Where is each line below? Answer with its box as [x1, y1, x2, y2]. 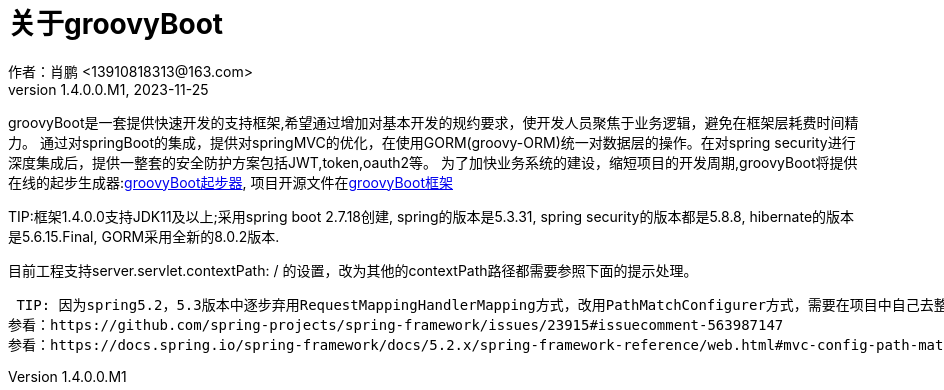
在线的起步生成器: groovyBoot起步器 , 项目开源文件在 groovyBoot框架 [8, 173, 453, 191]
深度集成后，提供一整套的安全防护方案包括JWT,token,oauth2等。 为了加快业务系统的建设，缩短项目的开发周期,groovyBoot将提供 [8, 153, 858, 171]
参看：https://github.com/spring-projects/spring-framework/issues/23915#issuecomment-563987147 [8, 316, 784, 333]
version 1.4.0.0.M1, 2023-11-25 [8, 80, 209, 98]
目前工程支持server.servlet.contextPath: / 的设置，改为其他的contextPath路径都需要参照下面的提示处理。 [8, 261, 698, 279]
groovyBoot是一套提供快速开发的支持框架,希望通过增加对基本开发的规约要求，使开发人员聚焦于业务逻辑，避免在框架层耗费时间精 [8, 113, 859, 131]
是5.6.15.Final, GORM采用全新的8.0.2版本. [8, 227, 280, 245]
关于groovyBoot [8, 7, 224, 41]
